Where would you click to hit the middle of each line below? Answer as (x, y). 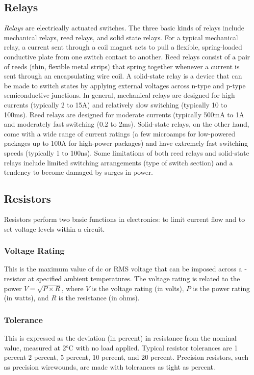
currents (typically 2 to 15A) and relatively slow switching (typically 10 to (115, 104)
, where (73, 288)
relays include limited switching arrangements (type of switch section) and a (118, 162)
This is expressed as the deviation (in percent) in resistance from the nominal (120, 337)
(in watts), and (26, 298)
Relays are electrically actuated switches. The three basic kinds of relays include (124, 28)
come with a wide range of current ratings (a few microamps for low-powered (120, 133)
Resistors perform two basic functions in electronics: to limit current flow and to (125, 219)
